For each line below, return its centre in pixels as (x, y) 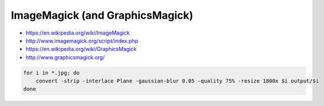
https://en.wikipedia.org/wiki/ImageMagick (78, 33)
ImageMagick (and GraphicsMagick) (102, 15)
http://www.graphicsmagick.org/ (65, 57)
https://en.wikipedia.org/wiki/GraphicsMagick (81, 49)
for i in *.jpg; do (51, 73)
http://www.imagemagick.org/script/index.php (82, 40)
